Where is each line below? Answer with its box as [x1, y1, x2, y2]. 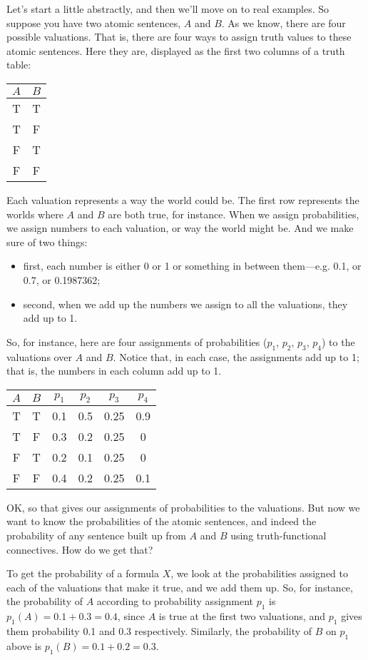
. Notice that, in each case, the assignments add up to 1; [113, 349, 359, 364]
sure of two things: [6, 234, 88, 249]
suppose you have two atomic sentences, [6, 15, 181, 30]
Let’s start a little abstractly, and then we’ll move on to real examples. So [6, 1, 329, 16]
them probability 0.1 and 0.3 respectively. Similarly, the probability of [6, 624, 312, 639]
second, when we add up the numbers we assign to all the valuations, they [23, 296, 348, 311]
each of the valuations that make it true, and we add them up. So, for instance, [6, 579, 353, 594]
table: [6, 57, 31, 72]
